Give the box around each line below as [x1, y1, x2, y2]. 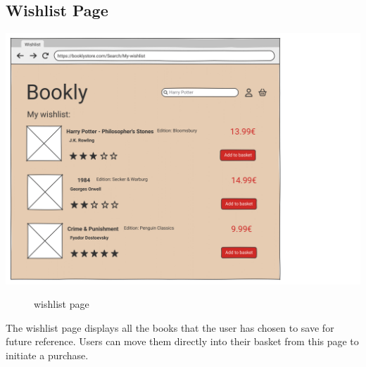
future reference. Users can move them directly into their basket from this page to [6, 334, 359, 349]
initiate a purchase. [6, 347, 89, 362]
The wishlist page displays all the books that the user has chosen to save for [6, 320, 334, 335]
